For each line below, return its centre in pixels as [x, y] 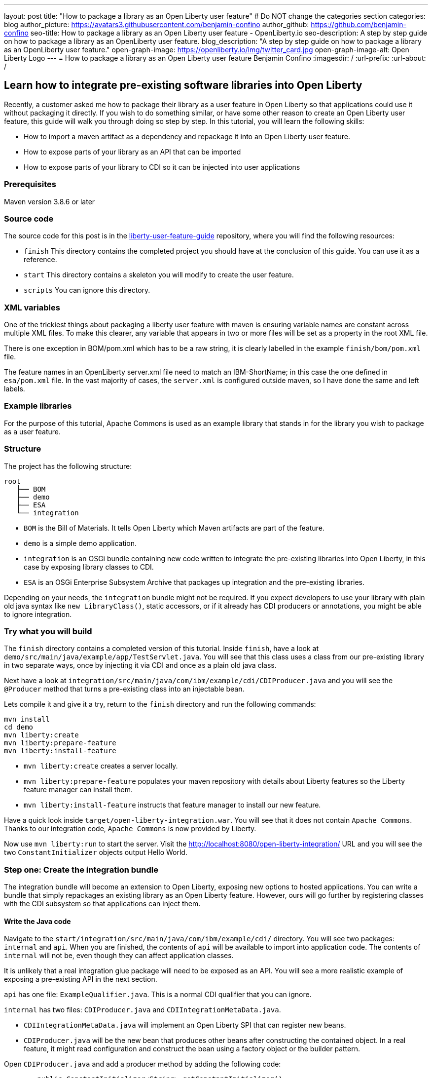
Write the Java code [37, 921]
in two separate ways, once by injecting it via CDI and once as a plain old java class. [140, 665]
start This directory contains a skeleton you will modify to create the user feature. [159, 275]
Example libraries [38, 406]
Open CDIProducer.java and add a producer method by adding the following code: [143, 1064]
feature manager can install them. [78, 790]
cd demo [19, 727]
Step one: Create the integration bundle [81, 869]
